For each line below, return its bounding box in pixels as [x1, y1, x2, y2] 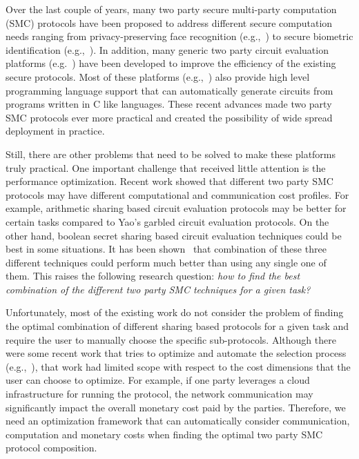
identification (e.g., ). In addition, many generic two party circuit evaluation [6, 42, 329, 57]
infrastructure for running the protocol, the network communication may [6, 387, 313, 401]
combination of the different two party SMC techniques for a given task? [6, 282, 311, 296]
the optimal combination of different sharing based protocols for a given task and [6, 319, 349, 333]
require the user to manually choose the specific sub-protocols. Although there [6, 332, 336, 346]
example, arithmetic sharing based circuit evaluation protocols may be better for [6, 201, 347, 215]
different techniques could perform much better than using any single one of [6, 255, 327, 269]
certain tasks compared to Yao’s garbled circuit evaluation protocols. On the [6, 214, 329, 228]
